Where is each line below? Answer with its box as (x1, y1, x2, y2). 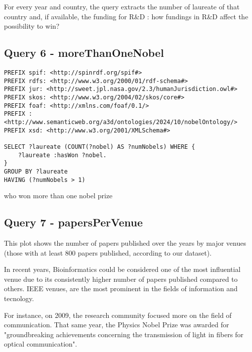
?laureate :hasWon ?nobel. (18, 151, 107, 159)
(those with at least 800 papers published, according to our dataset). (4, 247, 212, 258)
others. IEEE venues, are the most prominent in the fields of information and (4, 283, 238, 294)
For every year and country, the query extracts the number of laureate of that (4, 1, 240, 11)
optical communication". (4, 339, 77, 349)
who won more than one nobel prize (4, 190, 113, 201)
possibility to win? (4, 21, 60, 31)
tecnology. (4, 293, 34, 303)
